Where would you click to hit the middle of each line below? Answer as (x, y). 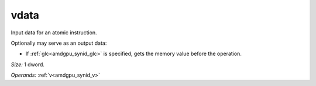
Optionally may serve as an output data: (59, 43)
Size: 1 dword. (28, 64)
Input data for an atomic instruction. (54, 33)
